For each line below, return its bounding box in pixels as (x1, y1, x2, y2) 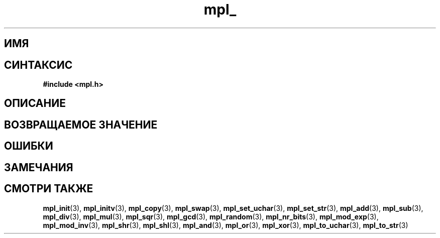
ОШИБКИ (4, 140, 53, 153)
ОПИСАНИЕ (4, 97, 66, 110)
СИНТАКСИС (4, 58, 73, 71)
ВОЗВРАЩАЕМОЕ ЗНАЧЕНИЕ (4, 118, 158, 131)
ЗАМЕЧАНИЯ (4, 161, 73, 174)
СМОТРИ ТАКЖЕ (4, 182, 93, 195)
